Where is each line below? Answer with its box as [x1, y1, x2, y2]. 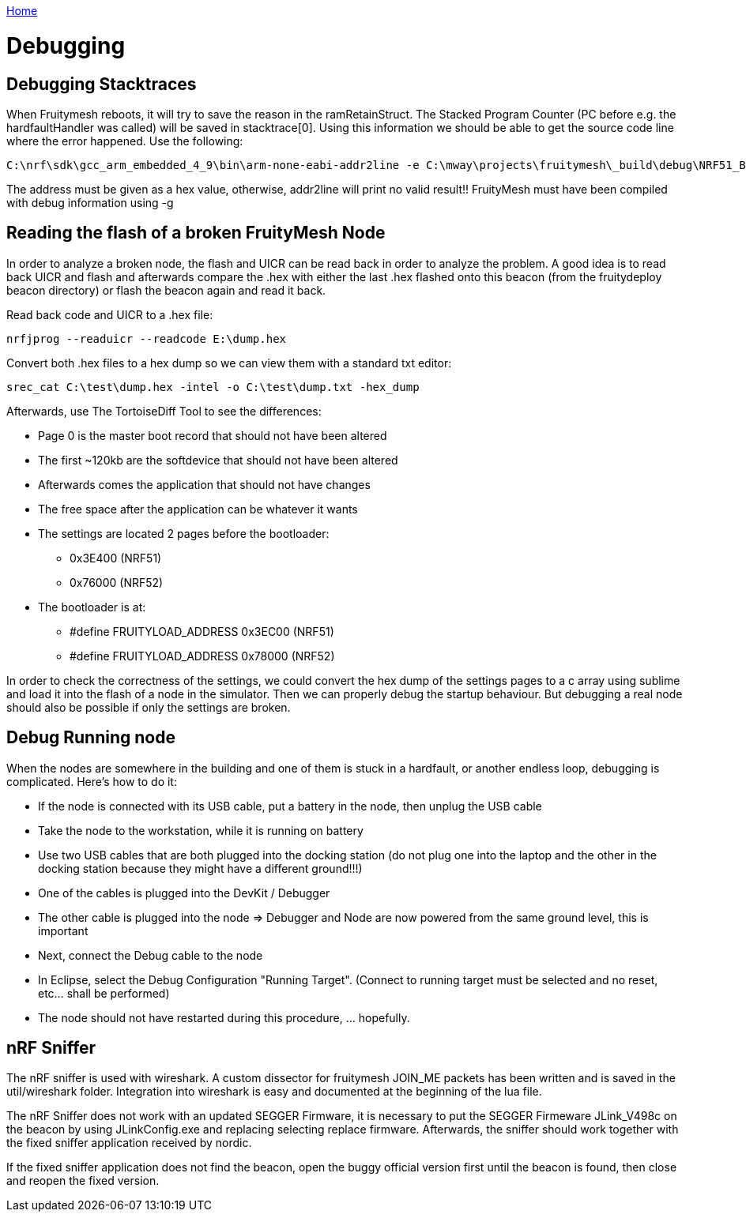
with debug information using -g [6, 195, 174, 209]
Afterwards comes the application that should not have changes [38, 477, 371, 491]
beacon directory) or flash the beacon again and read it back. [6, 283, 326, 297]
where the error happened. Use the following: [6, 133, 243, 148]
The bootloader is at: [38, 600, 146, 614]
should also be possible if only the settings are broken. [6, 700, 291, 714]
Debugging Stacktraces [6, 73, 197, 94]
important [38, 923, 89, 938]
